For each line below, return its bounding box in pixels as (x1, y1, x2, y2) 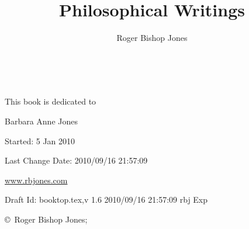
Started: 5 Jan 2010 (5, 134, 75, 147)
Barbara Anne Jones (5, 114, 78, 127)
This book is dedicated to (5, 95, 96, 107)
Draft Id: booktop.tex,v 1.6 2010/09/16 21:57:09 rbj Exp (5, 193, 208, 206)
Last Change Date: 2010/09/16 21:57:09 (5, 154, 148, 166)
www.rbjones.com (5, 174, 68, 186)
